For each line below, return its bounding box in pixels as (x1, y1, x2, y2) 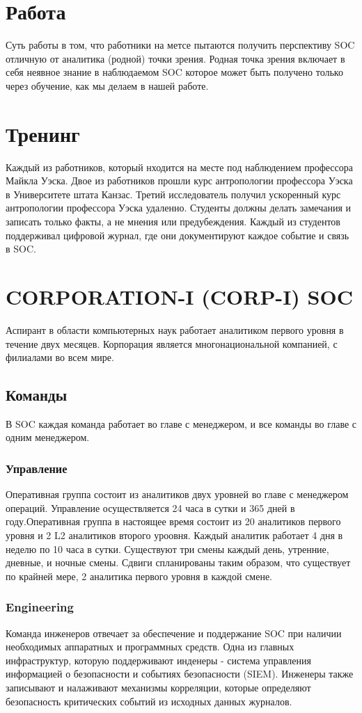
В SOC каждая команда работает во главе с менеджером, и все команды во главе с (6, 416, 357, 431)
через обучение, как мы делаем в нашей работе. (6, 78, 209, 93)
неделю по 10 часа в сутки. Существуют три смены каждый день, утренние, (6, 541, 329, 556)
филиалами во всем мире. (6, 350, 114, 364)
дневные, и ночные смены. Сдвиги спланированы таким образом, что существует (6, 555, 351, 570)
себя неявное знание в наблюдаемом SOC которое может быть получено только (6, 65, 343, 79)
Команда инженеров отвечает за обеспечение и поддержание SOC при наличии (6, 625, 342, 640)
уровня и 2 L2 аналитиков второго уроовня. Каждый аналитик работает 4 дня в (6, 528, 343, 543)
